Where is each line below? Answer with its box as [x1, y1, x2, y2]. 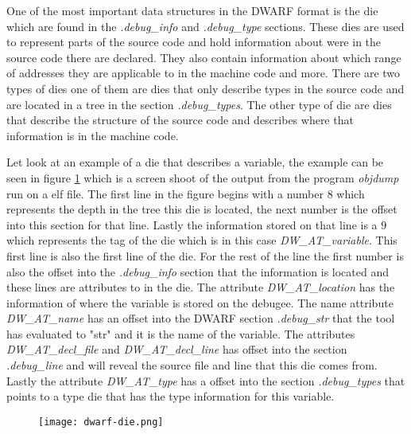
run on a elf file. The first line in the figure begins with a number [6, 185, 324, 201]
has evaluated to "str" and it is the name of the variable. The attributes [6, 325, 355, 342]
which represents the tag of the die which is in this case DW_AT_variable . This [6, 232, 397, 248]
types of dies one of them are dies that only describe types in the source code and [6, 80, 405, 96]
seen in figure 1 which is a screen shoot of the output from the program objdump [6, 169, 399, 186]
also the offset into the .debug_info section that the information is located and [6, 263, 389, 280]
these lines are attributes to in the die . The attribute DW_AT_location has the [6, 279, 395, 295]
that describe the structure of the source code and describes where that [6, 111, 354, 128]
